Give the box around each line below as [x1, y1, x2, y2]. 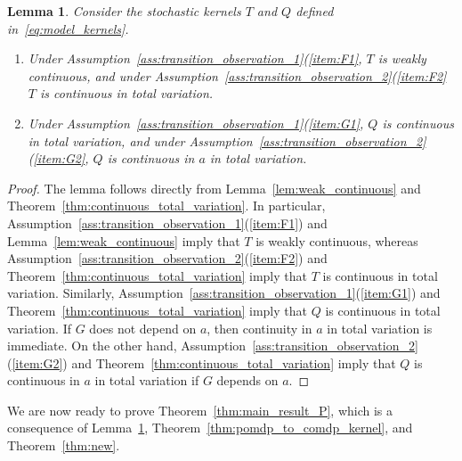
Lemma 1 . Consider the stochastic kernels [7, 2, 241, 20]
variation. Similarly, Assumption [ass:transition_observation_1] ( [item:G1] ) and [7, 284, 441, 302]
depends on [216, 371, 279, 390]
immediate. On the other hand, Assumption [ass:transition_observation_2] [7, 336, 418, 355]
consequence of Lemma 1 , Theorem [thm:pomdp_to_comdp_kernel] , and [7, 418, 413, 437]
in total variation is [327, 318, 433, 337]
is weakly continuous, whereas [255, 231, 418, 250]
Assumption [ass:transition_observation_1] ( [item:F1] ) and [7, 213, 328, 232]
